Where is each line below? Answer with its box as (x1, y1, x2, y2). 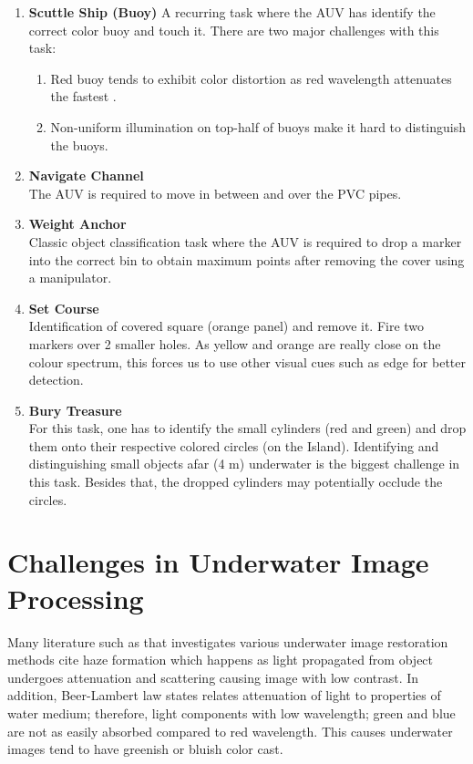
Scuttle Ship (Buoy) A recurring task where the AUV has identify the (28, 3, 436, 21)
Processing (7, 579, 144, 616)
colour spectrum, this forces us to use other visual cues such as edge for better (28, 352, 467, 371)
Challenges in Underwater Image (7, 543, 429, 581)
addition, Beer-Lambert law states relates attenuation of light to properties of (7, 686, 441, 705)
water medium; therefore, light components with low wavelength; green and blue (7, 703, 456, 722)
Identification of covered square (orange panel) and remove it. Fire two (28, 316, 425, 336)
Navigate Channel (28, 166, 144, 185)
